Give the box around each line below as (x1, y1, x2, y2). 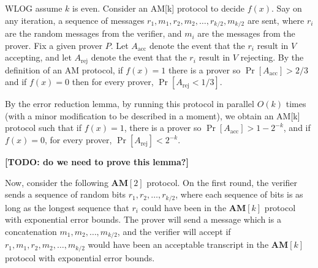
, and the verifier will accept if (117, 225, 231, 237)
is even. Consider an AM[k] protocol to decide (72, 2, 245, 14)
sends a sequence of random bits (5, 188, 126, 201)
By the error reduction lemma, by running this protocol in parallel (5, 97, 254, 110)
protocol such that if (5, 121, 81, 134)
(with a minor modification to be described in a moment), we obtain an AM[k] (5, 109, 300, 122)
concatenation (5, 225, 57, 237)
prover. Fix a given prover (5, 39, 103, 51)
